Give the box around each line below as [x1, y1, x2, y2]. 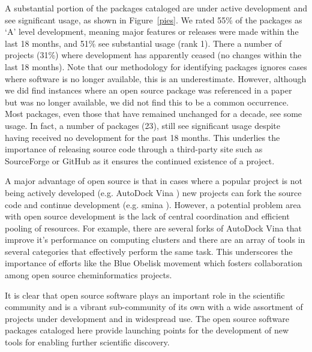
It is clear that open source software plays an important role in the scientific [5, 288, 285, 301]
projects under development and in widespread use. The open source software [5, 312, 289, 324]
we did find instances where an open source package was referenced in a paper [5, 84, 292, 97]
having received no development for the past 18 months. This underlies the [5, 131, 280, 143]
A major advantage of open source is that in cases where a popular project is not [5, 175, 303, 187]
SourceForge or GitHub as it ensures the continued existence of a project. [5, 154, 275, 167]
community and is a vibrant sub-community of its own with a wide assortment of [5, 300, 303, 313]
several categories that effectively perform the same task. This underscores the [5, 245, 293, 257]
